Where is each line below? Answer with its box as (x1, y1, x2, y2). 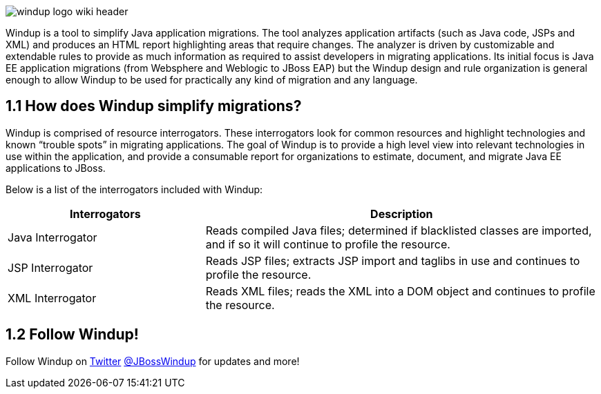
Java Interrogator (8, 230, 97, 244)
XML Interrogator (8, 290, 97, 305)
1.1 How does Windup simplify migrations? (6, 97, 302, 115)
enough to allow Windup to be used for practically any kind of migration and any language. (6, 74, 418, 86)
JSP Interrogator (8, 260, 93, 275)
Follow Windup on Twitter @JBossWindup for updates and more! (6, 355, 300, 367)
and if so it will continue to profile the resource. (205, 237, 450, 251)
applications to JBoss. (6, 161, 106, 174)
